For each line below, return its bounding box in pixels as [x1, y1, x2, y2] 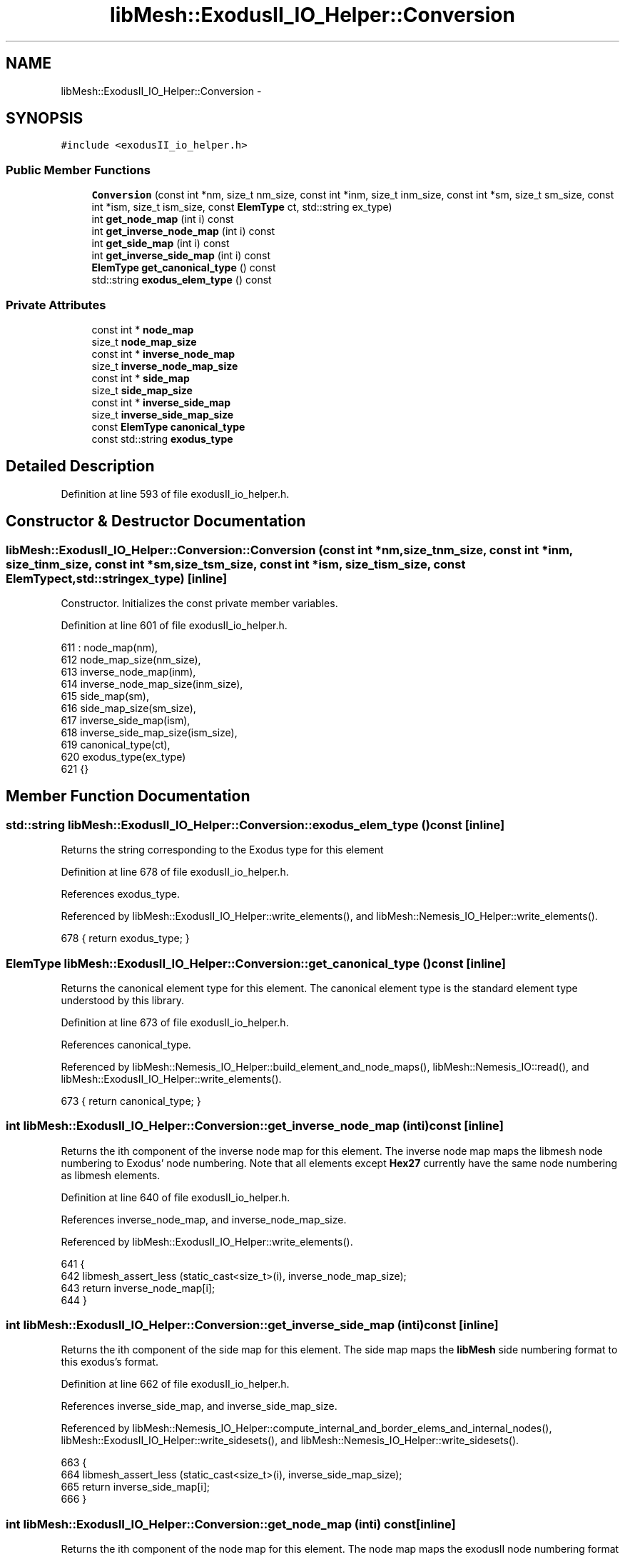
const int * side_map [91, 371, 190, 384]
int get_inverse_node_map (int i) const [91, 225, 275, 238]
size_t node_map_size [91, 335, 197, 348]
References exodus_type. [61, 888, 180, 901]
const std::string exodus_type [91, 432, 233, 445]
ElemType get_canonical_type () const [91, 261, 276, 274]
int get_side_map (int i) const [91, 237, 230, 250]
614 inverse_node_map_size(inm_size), [61, 678, 243, 690]
